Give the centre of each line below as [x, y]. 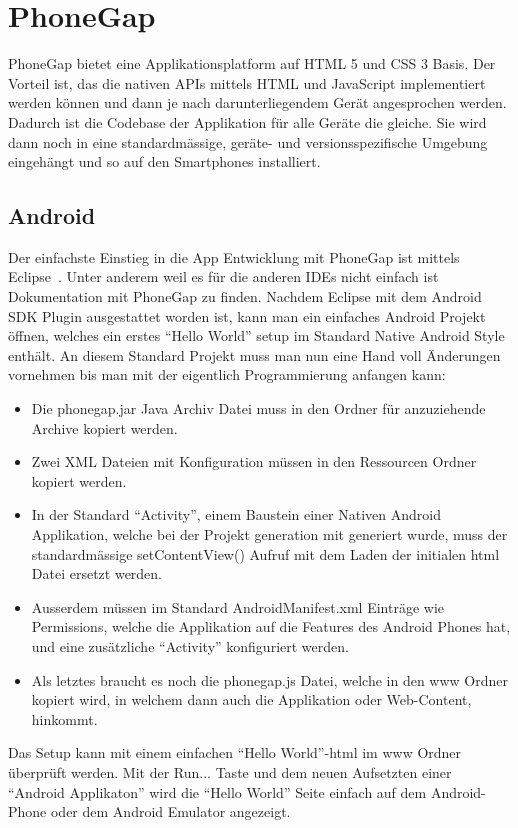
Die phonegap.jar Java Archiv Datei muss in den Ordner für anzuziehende [258, 408]
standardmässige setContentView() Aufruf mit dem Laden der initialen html [265, 553]
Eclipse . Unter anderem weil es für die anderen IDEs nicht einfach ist [223, 276]
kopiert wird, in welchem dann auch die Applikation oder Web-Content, [251, 699]
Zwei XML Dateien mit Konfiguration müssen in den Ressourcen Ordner [254, 461]
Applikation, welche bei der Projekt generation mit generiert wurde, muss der [269, 534]
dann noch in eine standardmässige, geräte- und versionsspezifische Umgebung [248, 141]
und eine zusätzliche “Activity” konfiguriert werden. [190, 645]
